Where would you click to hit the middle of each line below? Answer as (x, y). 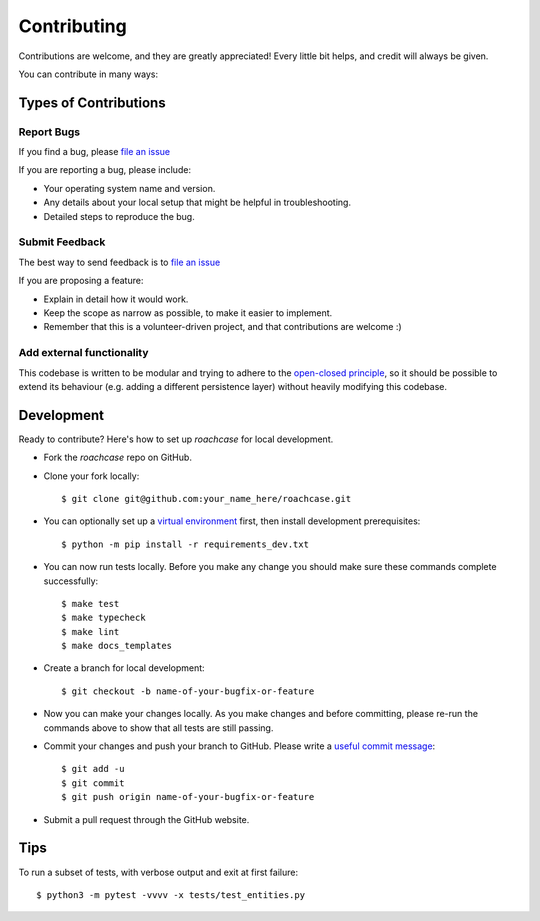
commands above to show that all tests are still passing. (158, 727)
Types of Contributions (92, 102)
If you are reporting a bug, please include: (105, 170)
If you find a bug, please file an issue (94, 152)
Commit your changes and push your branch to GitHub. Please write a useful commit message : (239, 746)
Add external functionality (83, 353)
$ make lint (90, 631)
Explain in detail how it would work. (116, 299)
